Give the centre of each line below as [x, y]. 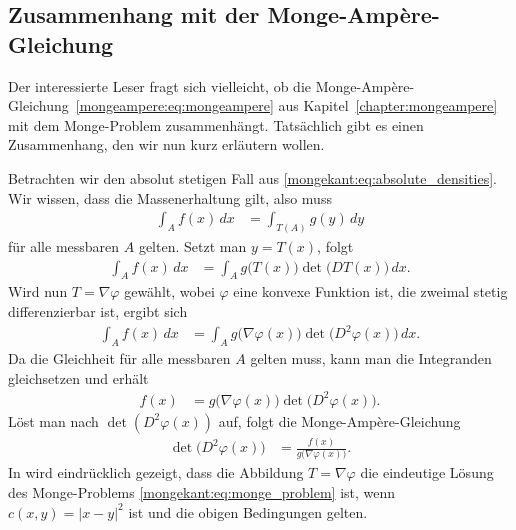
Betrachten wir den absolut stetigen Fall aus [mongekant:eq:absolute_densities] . [253, 177]
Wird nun [38, 291]
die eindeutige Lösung [427, 472]
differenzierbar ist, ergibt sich [98, 311]
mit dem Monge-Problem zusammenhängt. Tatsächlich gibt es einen [216, 124]
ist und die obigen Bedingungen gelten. [248, 511]
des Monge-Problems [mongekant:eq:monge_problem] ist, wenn [202, 492]
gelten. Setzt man [192, 246]
